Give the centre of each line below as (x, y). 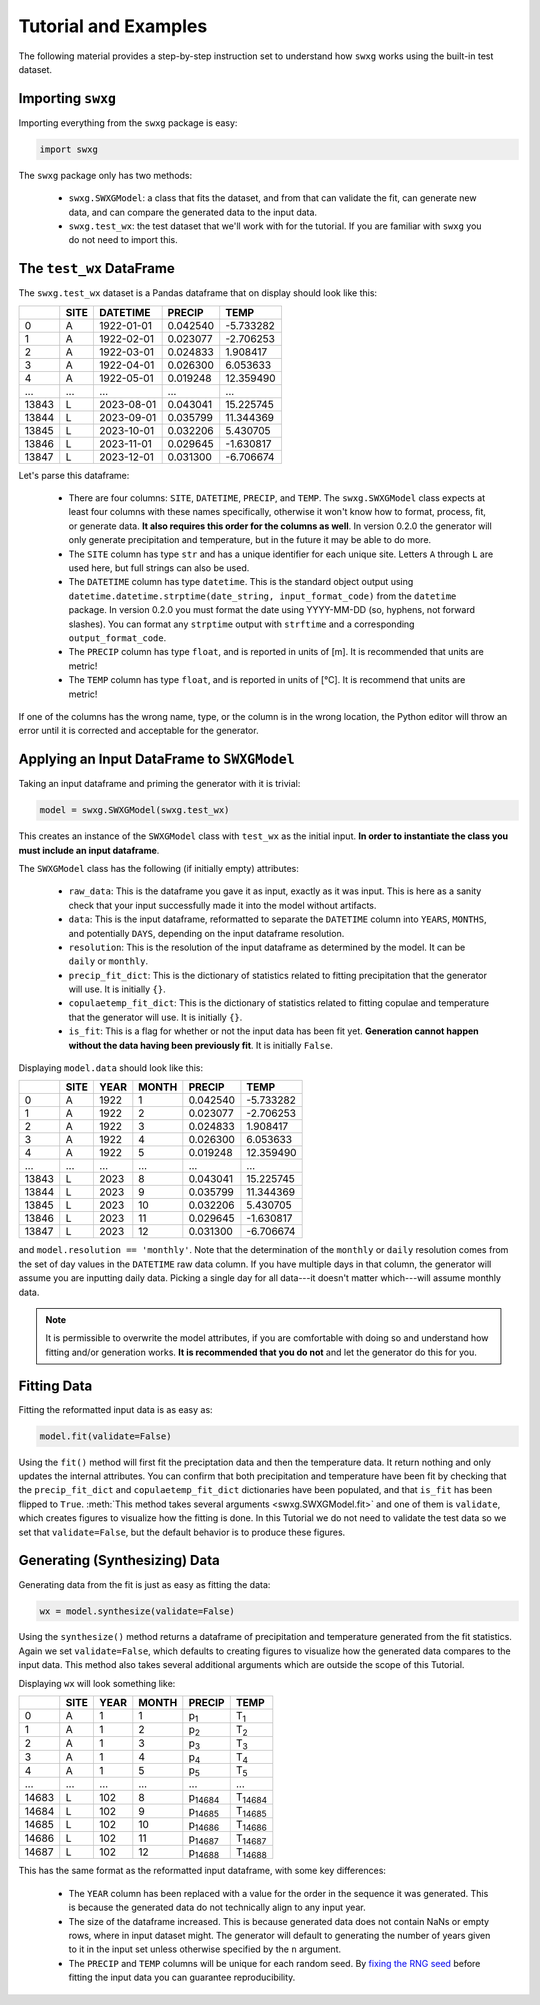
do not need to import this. (123, 240)
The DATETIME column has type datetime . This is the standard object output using (241, 582)
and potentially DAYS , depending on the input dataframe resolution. (206, 933)
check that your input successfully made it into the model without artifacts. (222, 905)
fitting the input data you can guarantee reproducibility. (182, 1977)
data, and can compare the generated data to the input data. (193, 212)
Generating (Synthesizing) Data (119, 1560)
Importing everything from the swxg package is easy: (128, 122)
